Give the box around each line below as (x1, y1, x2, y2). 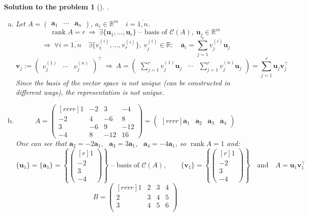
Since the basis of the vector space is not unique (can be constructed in (15, 77, 230, 87)
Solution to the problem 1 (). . (4, 1, 109, 11)
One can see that (15, 138, 67, 148)
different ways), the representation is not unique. (15, 87, 165, 97)
